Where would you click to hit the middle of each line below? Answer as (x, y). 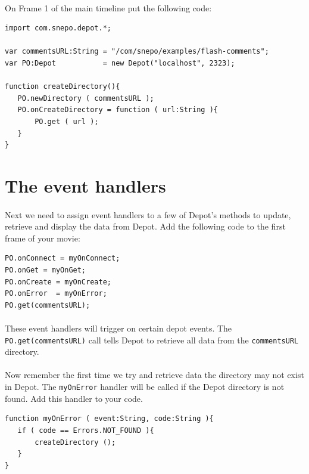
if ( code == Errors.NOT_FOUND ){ (86, 430)
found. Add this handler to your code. (74, 398)
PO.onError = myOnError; (56, 294)
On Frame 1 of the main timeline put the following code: (108, 7)
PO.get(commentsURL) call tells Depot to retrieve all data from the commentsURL (152, 340)
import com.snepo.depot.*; (58, 28)
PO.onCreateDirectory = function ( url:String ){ (118, 110)
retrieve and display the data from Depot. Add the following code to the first (145, 226)
